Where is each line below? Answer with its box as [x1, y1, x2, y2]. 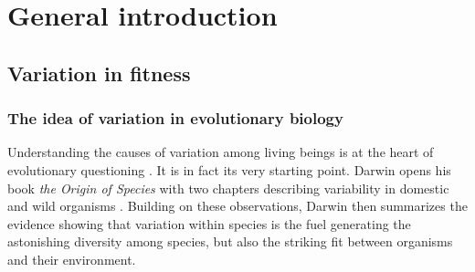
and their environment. [7, 249, 136, 268]
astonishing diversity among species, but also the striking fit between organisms [7, 232, 453, 251]
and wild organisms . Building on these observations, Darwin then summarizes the [7, 196, 468, 215]
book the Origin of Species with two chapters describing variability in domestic [7, 178, 449, 197]
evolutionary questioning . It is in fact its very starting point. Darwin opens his [7, 160, 451, 179]
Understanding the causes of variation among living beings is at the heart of [7, 142, 434, 162]
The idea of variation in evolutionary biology [7, 107, 343, 130]
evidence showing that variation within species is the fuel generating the [7, 214, 411, 233]
